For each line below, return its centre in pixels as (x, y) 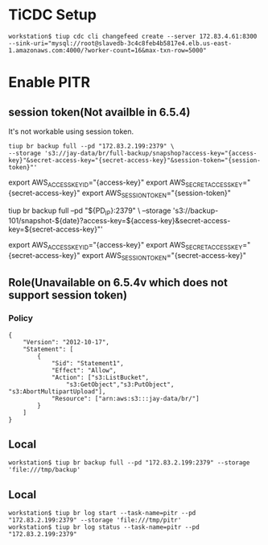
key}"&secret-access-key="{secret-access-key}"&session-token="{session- (135, 160)
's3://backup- (196, 210)
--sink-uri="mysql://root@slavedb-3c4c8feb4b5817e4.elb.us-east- (120, 43)
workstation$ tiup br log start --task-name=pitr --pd (102, 514)
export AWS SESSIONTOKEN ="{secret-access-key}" (164, 256)
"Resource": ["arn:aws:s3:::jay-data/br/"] (125, 398)
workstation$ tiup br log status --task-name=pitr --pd (104, 527)
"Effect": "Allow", (84, 370)
